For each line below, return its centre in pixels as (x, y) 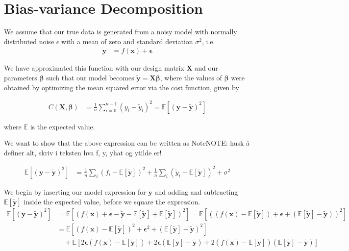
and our (206, 68)
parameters (21, 77)
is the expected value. (62, 126)
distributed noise (29, 41)
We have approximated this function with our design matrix (94, 68)
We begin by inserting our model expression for (75, 191)
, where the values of (191, 77)
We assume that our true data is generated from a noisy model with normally (121, 32)
